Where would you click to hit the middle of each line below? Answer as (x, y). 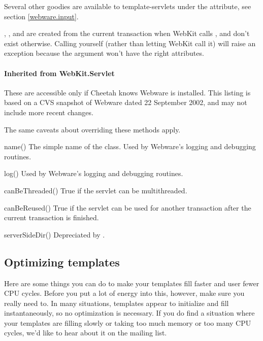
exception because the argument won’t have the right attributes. (104, 53)
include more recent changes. (49, 112)
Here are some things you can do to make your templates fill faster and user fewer (132, 283)
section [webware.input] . (41, 16)
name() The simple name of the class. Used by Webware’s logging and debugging (130, 146)
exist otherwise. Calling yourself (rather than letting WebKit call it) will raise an (130, 43)
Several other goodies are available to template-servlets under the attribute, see (128, 6)
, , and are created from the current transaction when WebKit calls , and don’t (127, 33)
